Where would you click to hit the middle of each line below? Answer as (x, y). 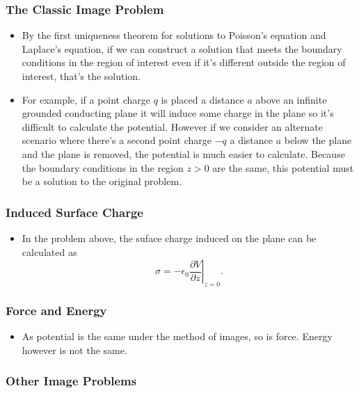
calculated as (49, 251)
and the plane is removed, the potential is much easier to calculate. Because (183, 153)
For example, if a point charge (86, 99)
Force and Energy (56, 310)
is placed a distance (202, 99)
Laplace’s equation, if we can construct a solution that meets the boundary (182, 48)
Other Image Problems (71, 381)
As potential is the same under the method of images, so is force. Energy (177, 336)
